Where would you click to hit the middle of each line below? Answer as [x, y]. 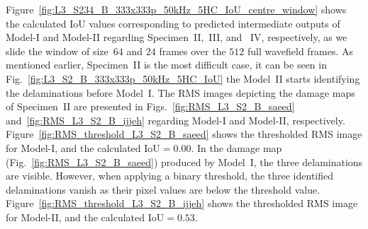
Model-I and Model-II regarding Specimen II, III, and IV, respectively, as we [177, 37]
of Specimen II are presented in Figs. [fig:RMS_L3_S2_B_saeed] [150, 106]
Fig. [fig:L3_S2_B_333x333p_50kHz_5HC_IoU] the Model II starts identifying [183, 78]
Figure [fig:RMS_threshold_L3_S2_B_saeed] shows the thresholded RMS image [184, 134]
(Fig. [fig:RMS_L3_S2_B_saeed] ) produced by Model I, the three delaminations [184, 162]
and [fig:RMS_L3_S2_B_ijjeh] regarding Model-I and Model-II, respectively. [175, 120]
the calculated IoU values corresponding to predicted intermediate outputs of [173, 23]
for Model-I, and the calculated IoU [83, 147]
